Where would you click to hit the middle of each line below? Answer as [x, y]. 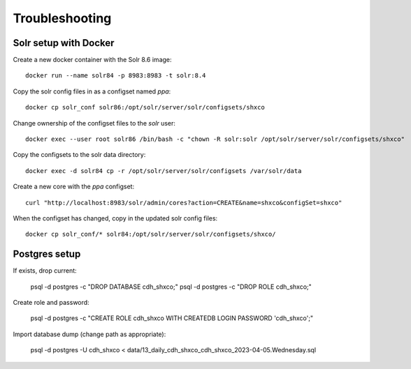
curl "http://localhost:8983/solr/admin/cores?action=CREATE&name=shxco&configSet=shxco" [184, 203]
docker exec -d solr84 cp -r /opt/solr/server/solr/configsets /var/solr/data [164, 171]
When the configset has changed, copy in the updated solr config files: [115, 218]
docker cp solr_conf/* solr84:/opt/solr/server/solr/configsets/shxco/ [151, 234]
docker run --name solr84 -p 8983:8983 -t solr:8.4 [116, 76]
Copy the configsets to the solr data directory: [79, 155]
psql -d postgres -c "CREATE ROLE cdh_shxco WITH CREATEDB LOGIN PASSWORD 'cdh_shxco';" [172, 318]
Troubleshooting [62, 18]
